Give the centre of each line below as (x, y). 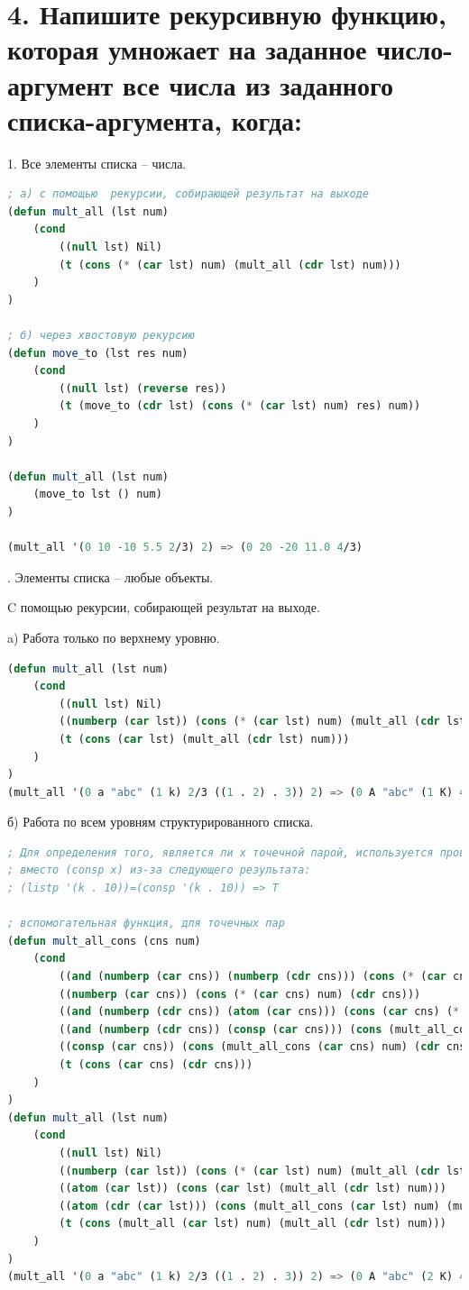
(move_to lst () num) (97, 494)
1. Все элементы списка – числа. (97, 163)
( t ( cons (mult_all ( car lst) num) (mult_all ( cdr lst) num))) (253, 1224)
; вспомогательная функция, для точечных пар (146, 924)
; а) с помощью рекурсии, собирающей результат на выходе (188, 194)
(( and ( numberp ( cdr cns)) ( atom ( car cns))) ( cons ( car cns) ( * (259, 1012)
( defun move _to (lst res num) (98, 353)
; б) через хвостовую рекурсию (101, 336)
